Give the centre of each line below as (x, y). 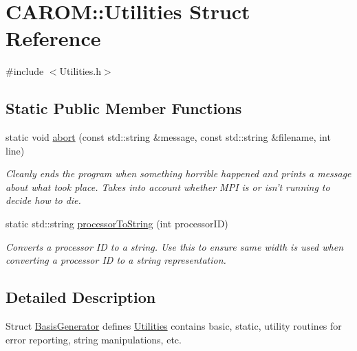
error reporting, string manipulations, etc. (94, 339)
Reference (53, 38)
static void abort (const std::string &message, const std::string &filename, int (168, 137)
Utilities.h (80, 71)
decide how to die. (43, 200)
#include (25, 71)
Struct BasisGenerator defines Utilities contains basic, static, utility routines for (174, 326)
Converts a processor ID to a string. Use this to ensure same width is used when (175, 246)
